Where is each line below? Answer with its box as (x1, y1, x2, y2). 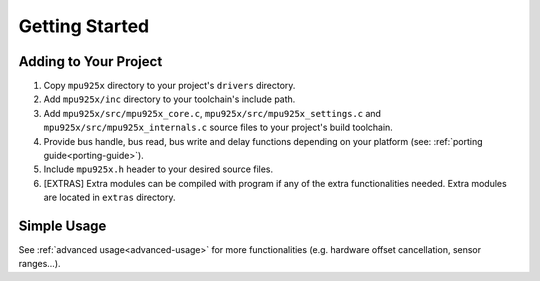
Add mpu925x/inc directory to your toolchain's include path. (43, 93, 296, 105)
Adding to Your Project (18, 53, 163, 70)
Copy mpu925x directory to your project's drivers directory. (43, 80, 296, 92)
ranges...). (18, 258, 61, 270)
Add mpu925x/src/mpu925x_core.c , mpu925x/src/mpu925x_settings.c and (43, 107, 382, 119)
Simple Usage (18, 218, 107, 234)
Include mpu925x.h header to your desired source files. (43, 163, 274, 175)
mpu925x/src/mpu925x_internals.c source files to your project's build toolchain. (43, 121, 394, 134)
